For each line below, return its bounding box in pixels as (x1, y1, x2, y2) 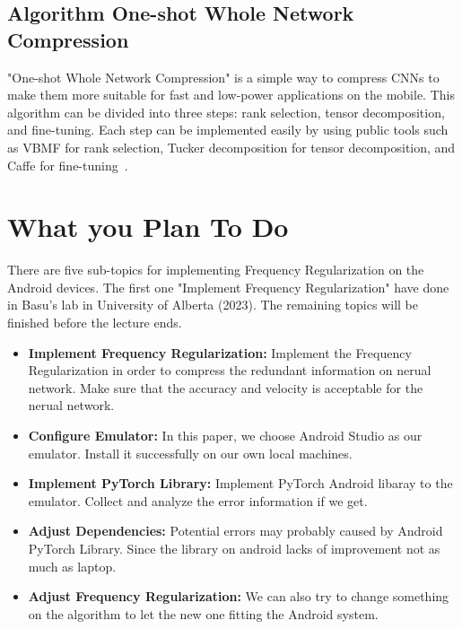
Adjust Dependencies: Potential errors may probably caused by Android (28, 521, 443, 540)
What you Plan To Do (7, 208, 289, 245)
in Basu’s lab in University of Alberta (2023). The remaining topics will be (7, 295, 418, 314)
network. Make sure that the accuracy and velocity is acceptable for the (28, 378, 423, 397)
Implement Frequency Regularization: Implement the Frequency (28, 343, 412, 362)
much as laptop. (28, 556, 117, 575)
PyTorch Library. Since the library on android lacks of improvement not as (28, 539, 440, 557)
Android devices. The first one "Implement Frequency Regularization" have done (7, 277, 449, 296)
